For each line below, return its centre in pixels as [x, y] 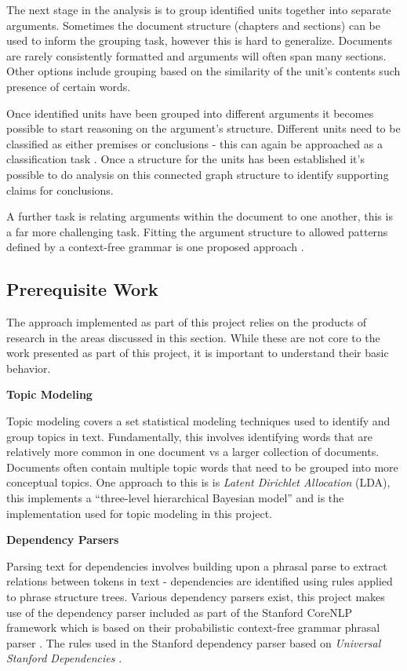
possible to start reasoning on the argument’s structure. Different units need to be [203, 128]
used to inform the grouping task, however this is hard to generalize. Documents [199, 40]
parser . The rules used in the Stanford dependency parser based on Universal [194, 642]
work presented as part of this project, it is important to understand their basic [198, 353]
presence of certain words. [69, 86]
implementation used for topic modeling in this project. [139, 513]
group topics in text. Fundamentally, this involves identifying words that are [189, 436]
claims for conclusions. [60, 190]
